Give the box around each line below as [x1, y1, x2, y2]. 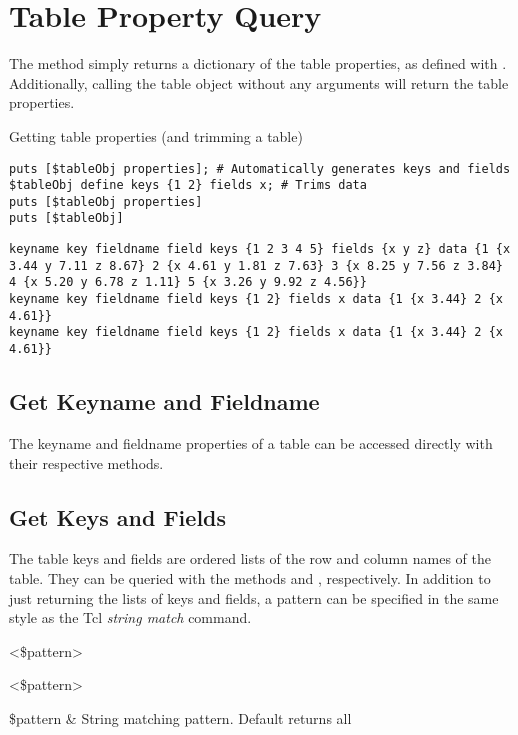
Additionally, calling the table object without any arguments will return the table [9, 72, 509, 93]
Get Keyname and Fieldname [9, 386, 320, 417]
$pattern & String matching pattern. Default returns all [9, 707, 352, 728]
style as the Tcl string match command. [9, 607, 252, 628]
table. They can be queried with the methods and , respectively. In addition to [9, 567, 491, 588]
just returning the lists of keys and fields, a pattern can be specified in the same [9, 587, 499, 608]
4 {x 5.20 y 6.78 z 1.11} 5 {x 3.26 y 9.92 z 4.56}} [9, 275, 367, 290]
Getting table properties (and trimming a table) [9, 125, 303, 146]
